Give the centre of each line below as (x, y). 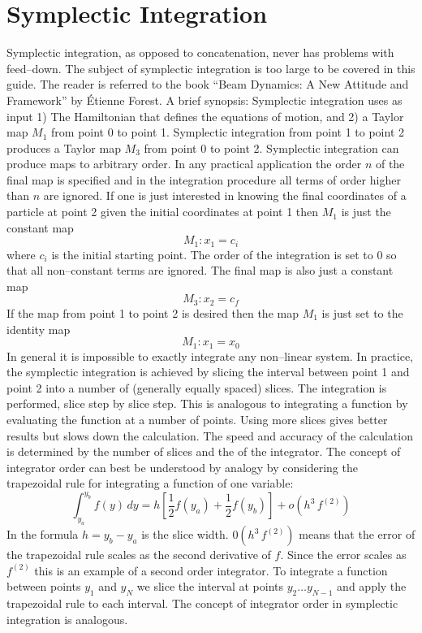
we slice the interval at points (210, 586)
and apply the (372, 586)
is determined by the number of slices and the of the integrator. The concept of (204, 451)
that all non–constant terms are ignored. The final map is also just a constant (200, 270)
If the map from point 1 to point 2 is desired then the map (153, 312)
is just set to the (362, 312)
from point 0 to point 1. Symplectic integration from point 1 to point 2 (228, 132)
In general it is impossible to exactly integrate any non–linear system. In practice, (210, 356)
